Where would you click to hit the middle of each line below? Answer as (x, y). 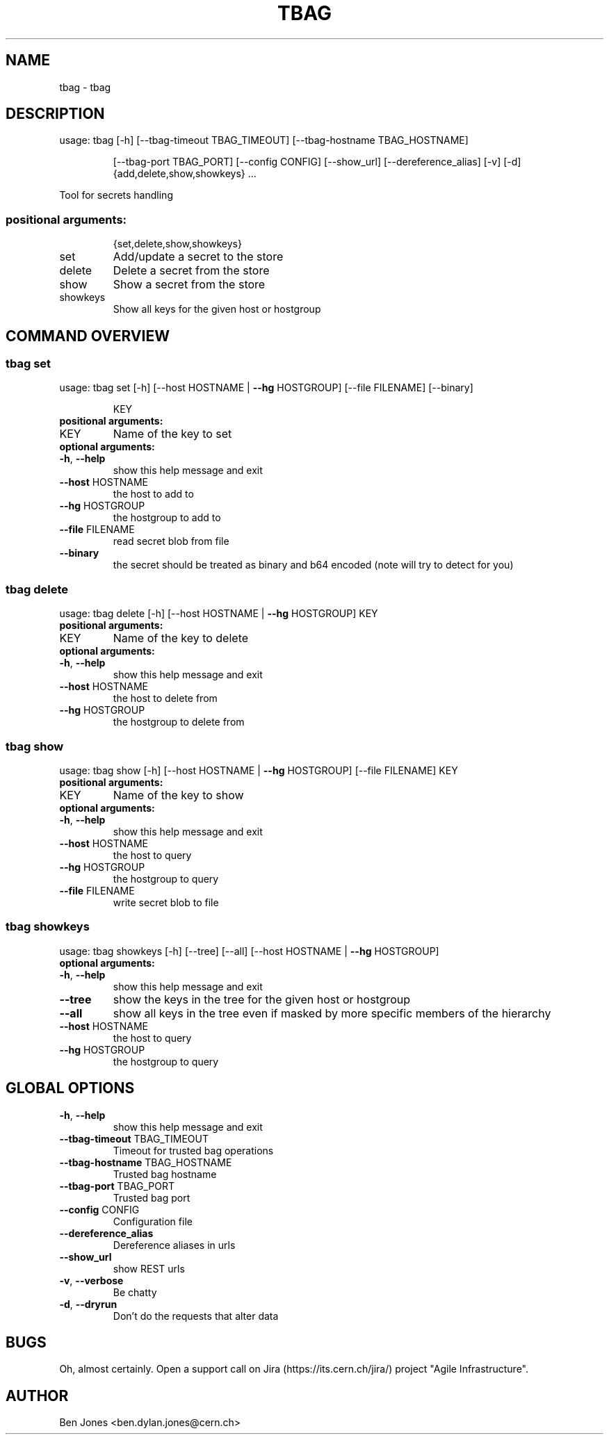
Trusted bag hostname (165, 1174)
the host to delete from (165, 698)
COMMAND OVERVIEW (88, 336)
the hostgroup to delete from (179, 722)
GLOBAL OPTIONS (70, 1088)
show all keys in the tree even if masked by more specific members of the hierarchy (332, 1013)
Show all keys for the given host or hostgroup (217, 309)
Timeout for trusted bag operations (193, 1150)
